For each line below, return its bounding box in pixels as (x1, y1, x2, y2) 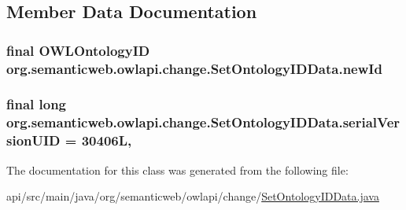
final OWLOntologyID (6, 40, 150, 60)
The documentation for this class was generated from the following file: (6, 161, 349, 178)
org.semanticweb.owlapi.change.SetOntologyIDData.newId (6, 58, 382, 78)
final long (6, 94, 67, 114)
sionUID (6, 131, 61, 150)
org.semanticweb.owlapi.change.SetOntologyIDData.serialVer (6, 112, 400, 132)
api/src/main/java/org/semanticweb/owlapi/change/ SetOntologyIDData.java (6, 188, 379, 204)
